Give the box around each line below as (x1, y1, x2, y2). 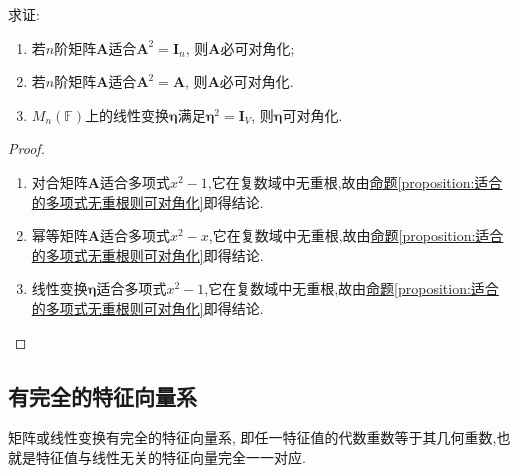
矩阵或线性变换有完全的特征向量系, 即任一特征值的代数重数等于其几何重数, (8, 427, 497, 448)
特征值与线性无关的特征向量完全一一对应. (35, 446, 306, 467)
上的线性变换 (85, 104, 170, 125)
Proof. (8, 138, 45, 159)
